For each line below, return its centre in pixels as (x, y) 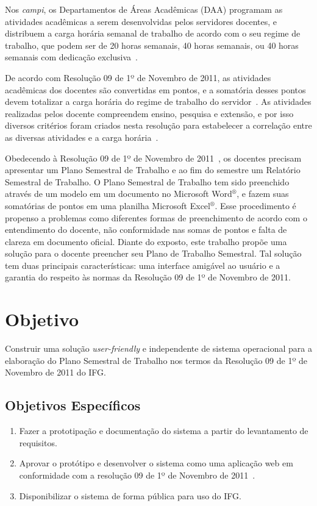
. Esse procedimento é (255, 205)
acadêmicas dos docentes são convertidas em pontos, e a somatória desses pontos (155, 89)
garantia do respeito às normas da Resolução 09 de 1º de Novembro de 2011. (148, 277)
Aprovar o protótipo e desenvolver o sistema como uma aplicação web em (156, 463)
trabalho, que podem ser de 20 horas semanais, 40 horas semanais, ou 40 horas (152, 45)
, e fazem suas (263, 194)
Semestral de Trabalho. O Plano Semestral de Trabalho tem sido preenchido (147, 181)
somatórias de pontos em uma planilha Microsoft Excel (108, 205)
